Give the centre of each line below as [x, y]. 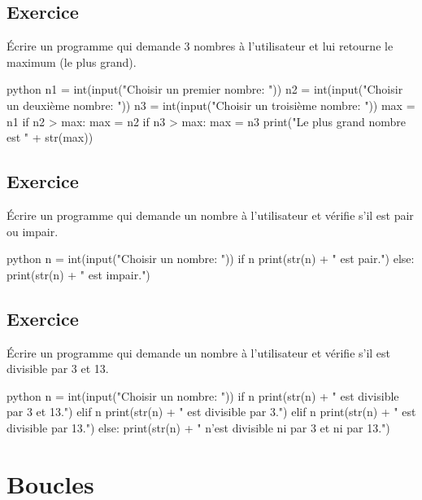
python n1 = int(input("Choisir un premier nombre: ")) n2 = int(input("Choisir [205, 89]
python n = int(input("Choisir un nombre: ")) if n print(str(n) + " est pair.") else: [211, 259]
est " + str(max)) [50, 137]
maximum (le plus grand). [72, 61]
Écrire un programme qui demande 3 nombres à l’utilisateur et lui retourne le [200, 46]
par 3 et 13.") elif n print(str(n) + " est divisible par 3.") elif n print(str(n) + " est [211, 412]
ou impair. [33, 231]
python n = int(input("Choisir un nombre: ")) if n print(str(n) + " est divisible [203, 395]
